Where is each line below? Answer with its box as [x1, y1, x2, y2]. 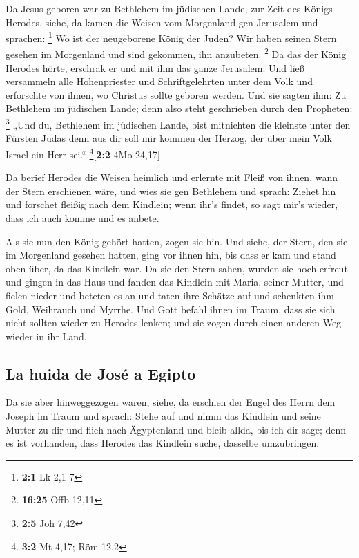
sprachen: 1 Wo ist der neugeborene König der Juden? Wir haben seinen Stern [6, 29, 337, 45]
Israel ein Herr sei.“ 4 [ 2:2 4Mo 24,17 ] [6, 145, 160, 161]
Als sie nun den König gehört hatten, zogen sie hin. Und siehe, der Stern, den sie [6, 234, 348, 248]
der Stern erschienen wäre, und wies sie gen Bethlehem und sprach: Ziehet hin [6, 183, 336, 198]
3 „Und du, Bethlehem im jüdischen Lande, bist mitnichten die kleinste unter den [6, 115, 351, 131]
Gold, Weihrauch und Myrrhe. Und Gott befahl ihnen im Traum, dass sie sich [6, 301, 336, 316]
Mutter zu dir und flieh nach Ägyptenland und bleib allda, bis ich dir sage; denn [6, 422, 347, 436]
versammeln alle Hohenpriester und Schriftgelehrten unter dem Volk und [6, 74, 313, 89]
